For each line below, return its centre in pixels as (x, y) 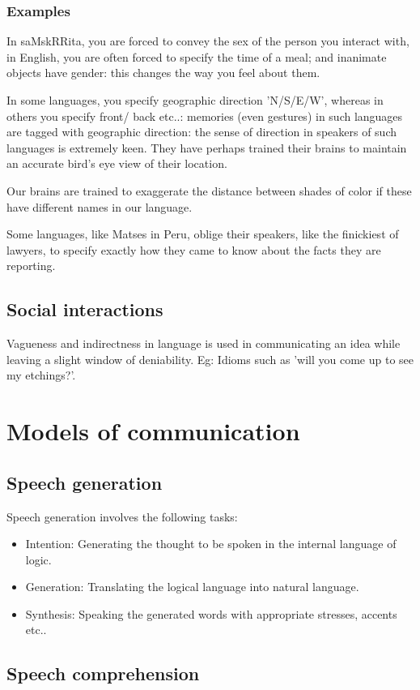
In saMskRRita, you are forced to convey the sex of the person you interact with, (208, 41)
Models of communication (153, 431)
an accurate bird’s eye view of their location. (117, 163)
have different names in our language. (100, 206)
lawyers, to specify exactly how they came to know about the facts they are (194, 249)
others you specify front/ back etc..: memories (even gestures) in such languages (205, 116)
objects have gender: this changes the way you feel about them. (163, 73)
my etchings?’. (41, 375)
